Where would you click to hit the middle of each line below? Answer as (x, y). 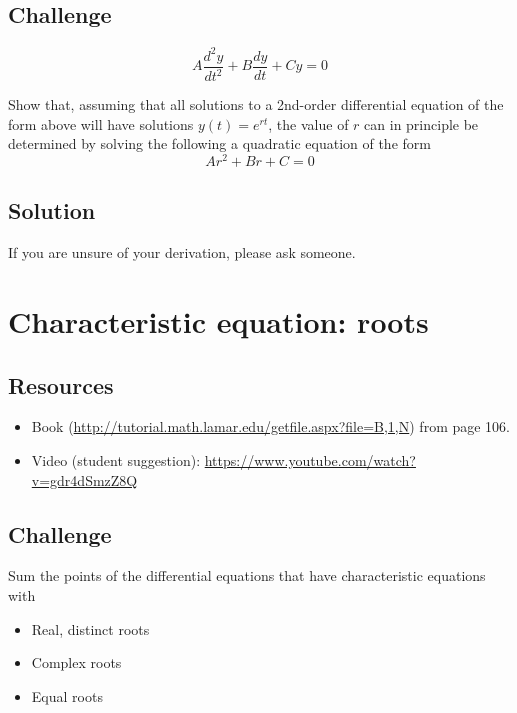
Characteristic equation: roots (218, 320)
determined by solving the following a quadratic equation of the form (219, 143)
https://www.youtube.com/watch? (310, 459)
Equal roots (67, 695)
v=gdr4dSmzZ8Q (84, 479)
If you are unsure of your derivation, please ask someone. (182, 252)
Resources (61, 384)
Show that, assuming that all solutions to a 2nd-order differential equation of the (256, 104)
